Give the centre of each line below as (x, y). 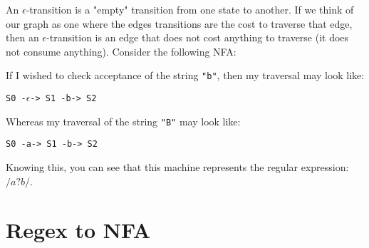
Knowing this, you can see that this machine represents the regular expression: (177, 167)
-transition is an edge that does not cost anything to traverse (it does (198, 37)
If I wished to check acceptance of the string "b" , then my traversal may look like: (185, 75)
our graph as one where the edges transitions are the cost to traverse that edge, (179, 23)
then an (22, 37)
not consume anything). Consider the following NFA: (121, 51)
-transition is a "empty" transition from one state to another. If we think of (190, 9)
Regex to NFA (78, 230)
